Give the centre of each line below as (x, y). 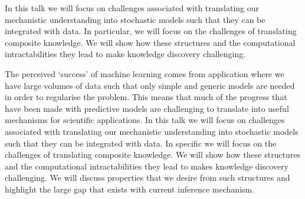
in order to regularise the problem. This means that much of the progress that (146, 97)
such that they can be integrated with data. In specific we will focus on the (141, 143)
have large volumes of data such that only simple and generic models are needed (150, 85)
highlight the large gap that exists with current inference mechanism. (130, 189)
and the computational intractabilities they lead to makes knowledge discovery (147, 166)
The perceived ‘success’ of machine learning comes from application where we (145, 73)
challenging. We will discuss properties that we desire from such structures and (147, 178)
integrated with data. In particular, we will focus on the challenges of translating (151, 31)
